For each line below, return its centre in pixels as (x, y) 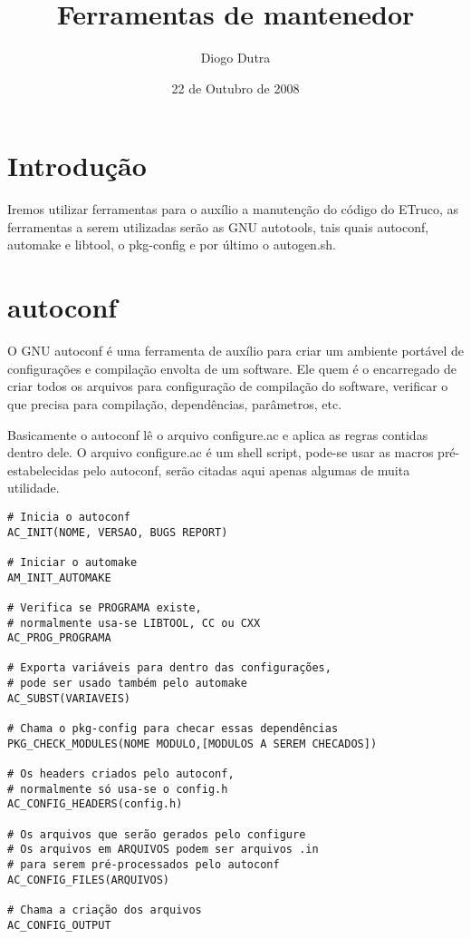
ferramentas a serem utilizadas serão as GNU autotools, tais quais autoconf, (218, 226)
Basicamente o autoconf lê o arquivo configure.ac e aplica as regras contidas (218, 434)
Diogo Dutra (235, 58)
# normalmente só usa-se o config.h (118, 789)
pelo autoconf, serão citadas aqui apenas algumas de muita (246, 469)
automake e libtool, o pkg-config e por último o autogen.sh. (172, 245)
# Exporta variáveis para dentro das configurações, (169, 668)
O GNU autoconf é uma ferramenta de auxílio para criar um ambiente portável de (235, 351)
